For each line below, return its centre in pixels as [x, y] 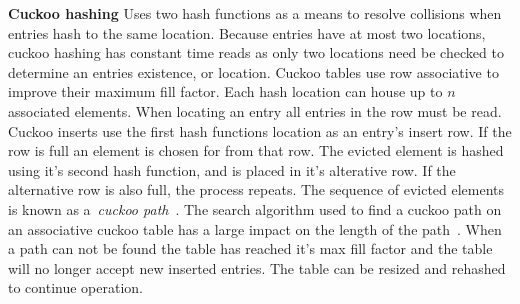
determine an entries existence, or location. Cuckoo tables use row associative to [253, 71]
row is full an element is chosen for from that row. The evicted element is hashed [256, 150]
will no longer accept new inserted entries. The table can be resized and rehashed [257, 267]
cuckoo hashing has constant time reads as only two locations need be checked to [256, 52]
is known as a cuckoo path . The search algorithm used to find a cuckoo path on [255, 208]
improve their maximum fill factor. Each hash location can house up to [225, 91]
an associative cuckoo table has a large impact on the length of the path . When [255, 228]
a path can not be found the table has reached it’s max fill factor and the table [250, 248]
